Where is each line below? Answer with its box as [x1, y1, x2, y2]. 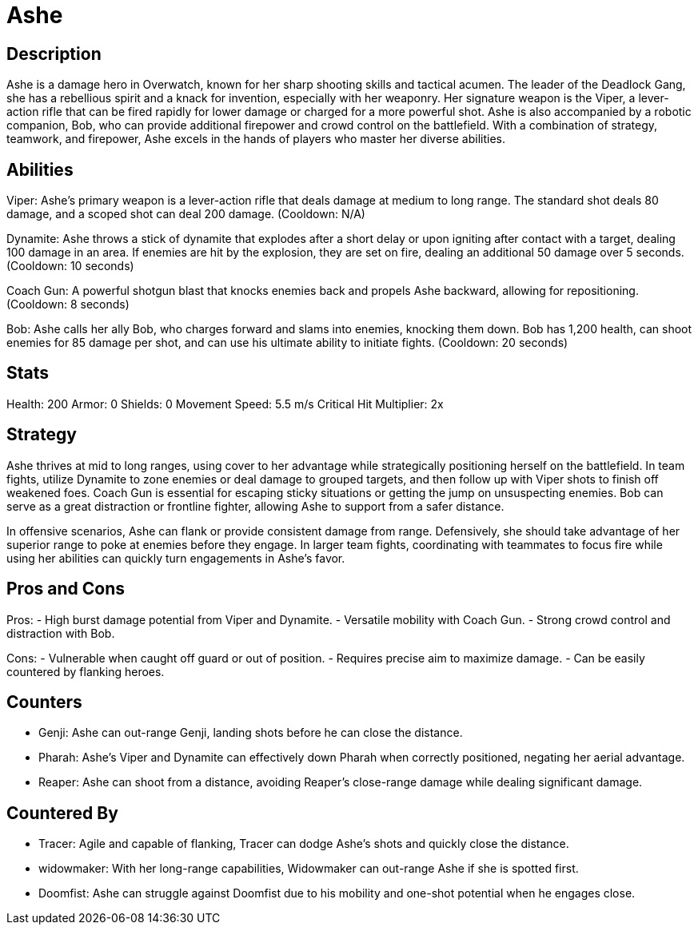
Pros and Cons [6, 579, 125, 599]
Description [6, 43, 102, 64]
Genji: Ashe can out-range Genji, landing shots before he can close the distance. [38, 726, 463, 740]
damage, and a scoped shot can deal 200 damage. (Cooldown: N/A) [6, 207, 365, 221]
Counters [6, 691, 82, 712]
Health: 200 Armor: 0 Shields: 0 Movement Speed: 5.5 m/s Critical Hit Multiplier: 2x [6, 396, 444, 411]
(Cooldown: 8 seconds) [6, 297, 130, 312]
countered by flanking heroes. [6, 664, 165, 678]
